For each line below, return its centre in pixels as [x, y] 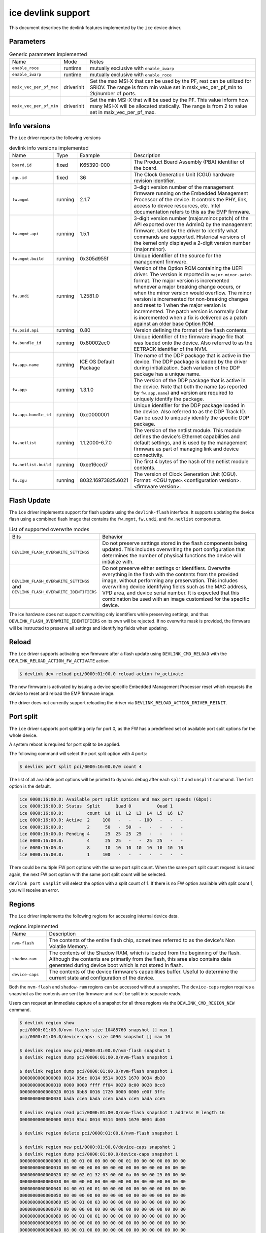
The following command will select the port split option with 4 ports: [78, 753]
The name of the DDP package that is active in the [192, 356]
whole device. [23, 735]
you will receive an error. [34, 890]
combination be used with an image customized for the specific [176, 599]
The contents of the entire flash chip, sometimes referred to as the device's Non [142, 940]
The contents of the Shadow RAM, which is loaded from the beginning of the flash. [145, 953]
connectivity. [149, 455]
